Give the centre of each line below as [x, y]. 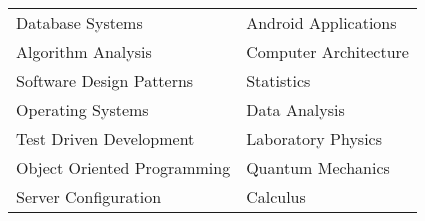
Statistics [278, 80]
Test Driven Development [105, 138]
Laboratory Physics [314, 138]
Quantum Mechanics [318, 167]
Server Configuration [89, 196]
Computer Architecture [327, 51]
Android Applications [321, 22]
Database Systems [79, 22]
